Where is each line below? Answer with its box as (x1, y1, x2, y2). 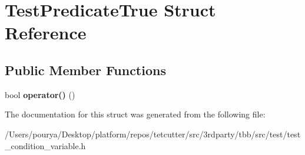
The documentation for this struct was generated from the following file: (5, 108, 266, 120)
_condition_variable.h (5, 139, 86, 151)
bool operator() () (5, 88, 75, 100)
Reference (5, 21, 87, 45)
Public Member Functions (5, 60, 166, 79)
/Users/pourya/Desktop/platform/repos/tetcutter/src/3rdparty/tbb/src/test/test (5, 127, 301, 140)
